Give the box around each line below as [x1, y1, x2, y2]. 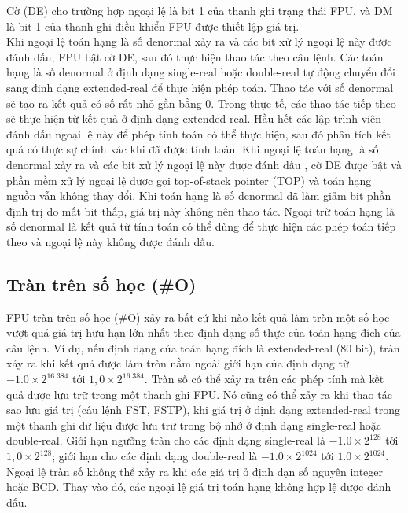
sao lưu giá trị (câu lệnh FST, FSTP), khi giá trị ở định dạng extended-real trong [6, 401, 400, 418]
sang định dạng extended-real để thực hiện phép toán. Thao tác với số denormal [6, 79, 394, 95]
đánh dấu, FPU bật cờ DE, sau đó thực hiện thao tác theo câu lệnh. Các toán [6, 48, 384, 65]
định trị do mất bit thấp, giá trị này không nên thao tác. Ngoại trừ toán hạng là [6, 202, 395, 219]
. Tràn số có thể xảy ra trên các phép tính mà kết [144, 371, 384, 387]
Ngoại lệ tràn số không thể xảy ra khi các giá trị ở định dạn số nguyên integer [6, 463, 384, 479]
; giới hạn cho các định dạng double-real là [52, 448, 258, 464]
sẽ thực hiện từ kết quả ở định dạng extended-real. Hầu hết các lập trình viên [6, 110, 381, 127]
